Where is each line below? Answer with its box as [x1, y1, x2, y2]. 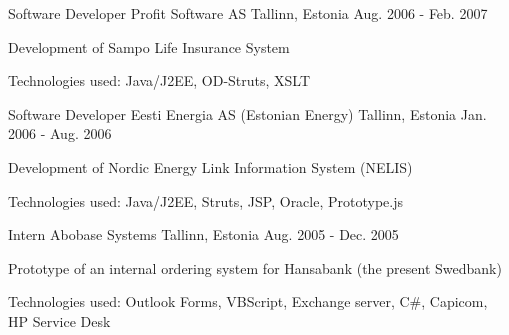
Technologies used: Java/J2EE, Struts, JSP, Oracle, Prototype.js [8, 190, 403, 211]
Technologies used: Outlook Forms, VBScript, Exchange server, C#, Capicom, [8, 291, 488, 312]
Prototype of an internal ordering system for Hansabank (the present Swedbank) [8, 257, 502, 278]
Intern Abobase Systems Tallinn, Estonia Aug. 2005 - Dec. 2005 [8, 224, 399, 245]
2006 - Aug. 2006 [8, 123, 112, 144]
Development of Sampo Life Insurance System [8, 36, 290, 57]
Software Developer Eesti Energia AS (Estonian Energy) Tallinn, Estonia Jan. [8, 103, 487, 124]
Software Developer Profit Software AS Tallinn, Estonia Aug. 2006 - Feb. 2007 [8, 3, 488, 23]
